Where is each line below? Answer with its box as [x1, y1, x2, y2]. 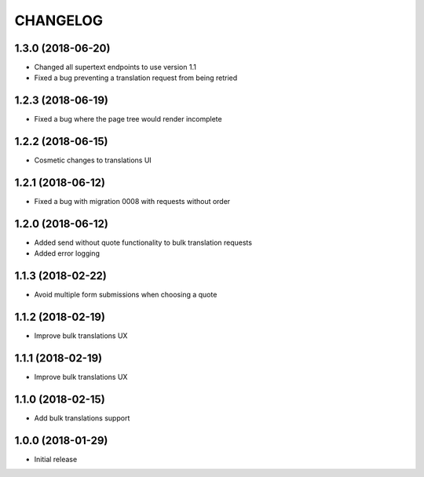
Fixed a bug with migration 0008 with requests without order [34, 197, 231, 206]
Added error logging [34, 249, 100, 258]
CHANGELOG [14, 12, 104, 29]
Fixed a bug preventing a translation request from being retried [34, 73, 238, 82]
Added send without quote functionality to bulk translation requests [34, 238, 253, 247]
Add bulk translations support [34, 413, 130, 423]
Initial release [34, 455, 78, 464]
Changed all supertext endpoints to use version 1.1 [34, 63, 196, 72]
